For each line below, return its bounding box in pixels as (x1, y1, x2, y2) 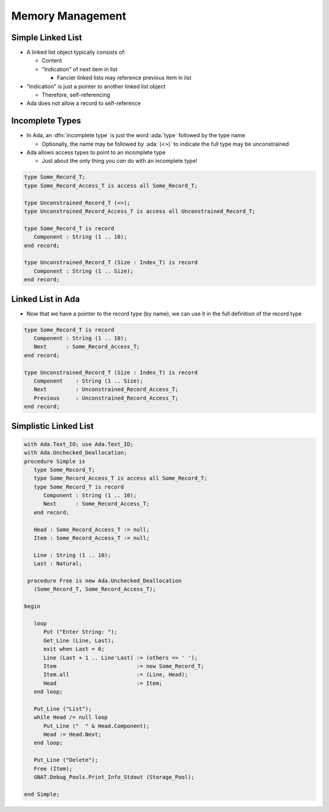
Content (41, 57, 62, 64)
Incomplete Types (11, 116, 82, 126)
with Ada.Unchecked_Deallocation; (24, 449, 127, 456)
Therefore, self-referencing (41, 92, 111, 99)
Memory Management (11, 9, 127, 23)
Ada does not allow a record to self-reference (26, 99, 141, 107)
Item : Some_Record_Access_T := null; (34, 534, 150, 542)
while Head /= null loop (34, 714, 108, 721)
